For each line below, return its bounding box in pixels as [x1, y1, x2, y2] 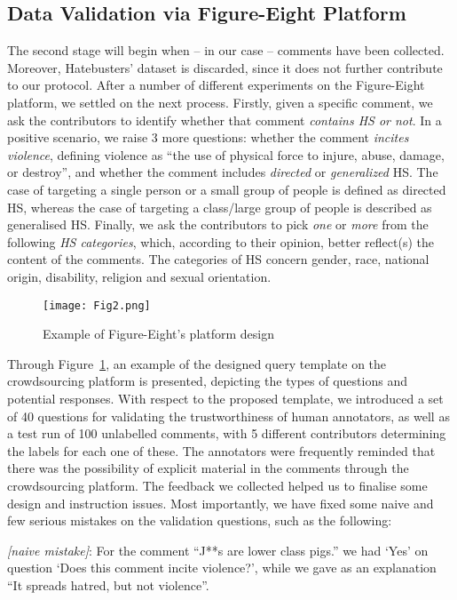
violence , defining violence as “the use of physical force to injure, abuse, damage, [7, 145, 445, 164]
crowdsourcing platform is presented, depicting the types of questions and [7, 372, 407, 390]
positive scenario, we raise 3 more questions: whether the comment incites [7, 128, 409, 147]
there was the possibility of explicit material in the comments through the [7, 459, 409, 477]
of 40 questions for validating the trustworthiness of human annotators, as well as [7, 406, 450, 425]
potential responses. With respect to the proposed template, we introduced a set [7, 388, 444, 407]
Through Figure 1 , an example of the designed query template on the [7, 354, 387, 372]
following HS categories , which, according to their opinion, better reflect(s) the [7, 232, 434, 251]
